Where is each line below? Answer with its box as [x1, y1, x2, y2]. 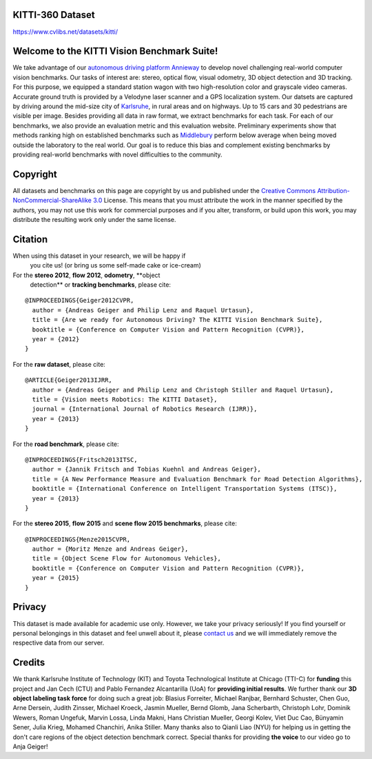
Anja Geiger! [12, 742, 48, 751]
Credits [12, 657, 45, 669]
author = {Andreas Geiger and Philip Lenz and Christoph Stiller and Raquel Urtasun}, [32, 386, 334, 394]
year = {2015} [32, 574, 80, 582]
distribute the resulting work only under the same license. [12, 216, 176, 224]
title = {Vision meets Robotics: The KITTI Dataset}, [32, 396, 218, 403]
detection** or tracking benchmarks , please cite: [30, 281, 172, 289]
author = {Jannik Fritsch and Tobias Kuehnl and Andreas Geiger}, [32, 465, 261, 474]
